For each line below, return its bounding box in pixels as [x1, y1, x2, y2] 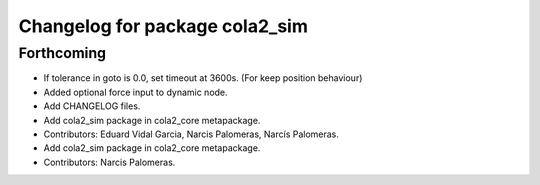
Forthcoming [18, 44, 107, 62]
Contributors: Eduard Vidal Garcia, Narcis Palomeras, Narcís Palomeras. [43, 128, 340, 140]
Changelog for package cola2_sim [18, 15, 309, 37]
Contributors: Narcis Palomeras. [43, 156, 176, 168]
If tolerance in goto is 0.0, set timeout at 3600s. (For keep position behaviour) [43, 72, 363, 84]
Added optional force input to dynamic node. [43, 86, 229, 98]
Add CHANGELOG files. [43, 100, 141, 112]
